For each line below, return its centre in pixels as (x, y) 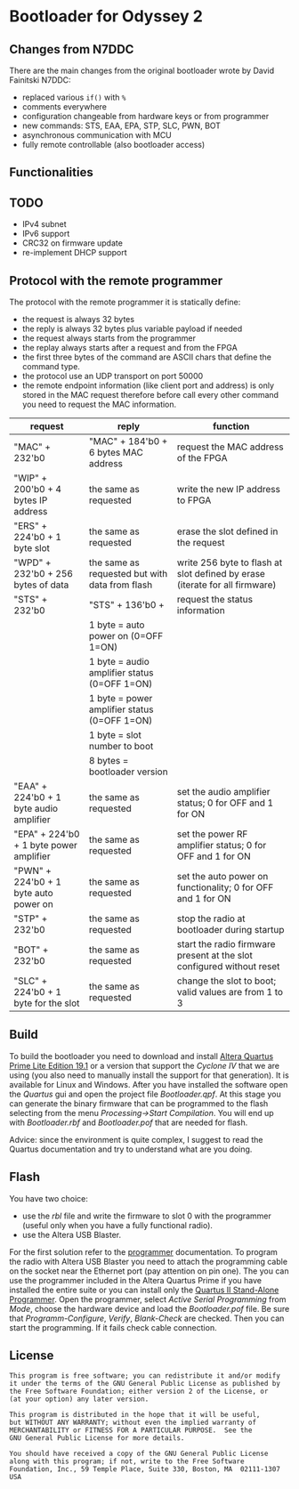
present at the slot (215, 956)
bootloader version (128, 772)
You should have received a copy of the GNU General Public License (139, 1454)
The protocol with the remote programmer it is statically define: (125, 302)
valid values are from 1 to (230, 992)
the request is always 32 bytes (78, 320)
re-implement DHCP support (74, 253)
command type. (51, 367)
